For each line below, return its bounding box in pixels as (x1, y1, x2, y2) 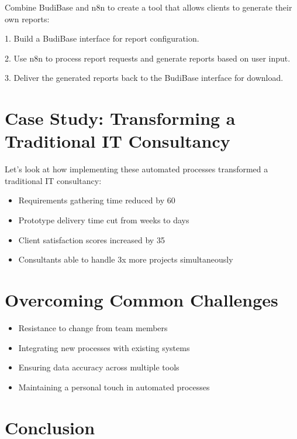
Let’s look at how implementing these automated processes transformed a (5, 163, 268, 175)
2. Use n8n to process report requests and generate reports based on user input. (5, 52, 291, 64)
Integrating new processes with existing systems (18, 341, 190, 353)
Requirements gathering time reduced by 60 (18, 194, 175, 206)
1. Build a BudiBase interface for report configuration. (5, 32, 199, 45)
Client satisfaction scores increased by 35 (18, 233, 165, 246)
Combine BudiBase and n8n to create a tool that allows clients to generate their (5, 1, 292, 13)
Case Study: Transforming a (5, 106, 236, 130)
